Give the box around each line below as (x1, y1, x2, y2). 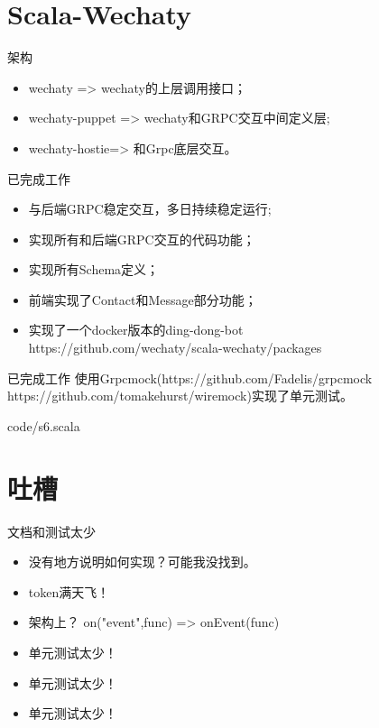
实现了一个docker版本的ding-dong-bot (28, 320, 244, 339)
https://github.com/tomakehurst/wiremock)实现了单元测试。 (7, 386, 353, 405)
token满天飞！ (28, 582, 110, 601)
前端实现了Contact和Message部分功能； (28, 290, 257, 309)
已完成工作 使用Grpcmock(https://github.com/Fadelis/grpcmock (7, 368, 373, 387)
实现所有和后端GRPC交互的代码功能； (28, 229, 255, 248)
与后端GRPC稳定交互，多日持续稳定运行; (28, 199, 272, 218)
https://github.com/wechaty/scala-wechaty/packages (28, 338, 322, 357)
